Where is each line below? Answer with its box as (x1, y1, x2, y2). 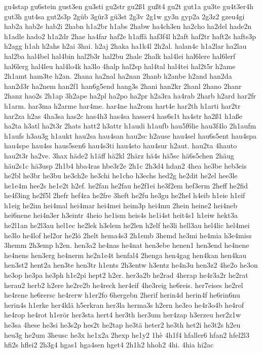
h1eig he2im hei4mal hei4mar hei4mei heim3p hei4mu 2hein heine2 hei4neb (4, 200, 238, 210)
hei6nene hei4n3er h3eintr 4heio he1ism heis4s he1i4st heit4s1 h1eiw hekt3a (4, 210, 238, 220)
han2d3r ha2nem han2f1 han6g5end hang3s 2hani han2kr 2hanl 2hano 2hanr (4, 80, 242, 91)
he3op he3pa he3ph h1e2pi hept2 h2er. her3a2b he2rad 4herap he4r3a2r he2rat (4, 270, 248, 280)
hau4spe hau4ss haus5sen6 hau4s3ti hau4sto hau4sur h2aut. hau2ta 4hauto (4, 140, 237, 151)
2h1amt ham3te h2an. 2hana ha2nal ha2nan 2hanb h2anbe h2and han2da (4, 71, 232, 81)
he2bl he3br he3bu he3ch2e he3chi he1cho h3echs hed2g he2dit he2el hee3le (4, 170, 238, 181)
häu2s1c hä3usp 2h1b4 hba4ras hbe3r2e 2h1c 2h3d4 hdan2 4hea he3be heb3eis (4, 160, 247, 171)
